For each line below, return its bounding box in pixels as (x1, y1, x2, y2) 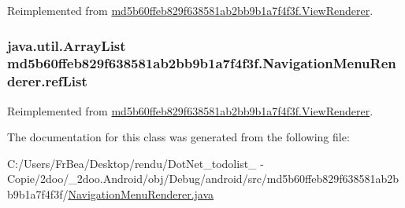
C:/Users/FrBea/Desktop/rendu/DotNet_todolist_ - (7, 155, 264, 171)
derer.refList (7, 71, 87, 91)
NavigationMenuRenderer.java (68, 186, 214, 203)
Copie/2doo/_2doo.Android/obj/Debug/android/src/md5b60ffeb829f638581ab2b (7, 170, 399, 187)
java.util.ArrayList (7, 35, 126, 55)
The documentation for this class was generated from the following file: (7, 129, 350, 145)
